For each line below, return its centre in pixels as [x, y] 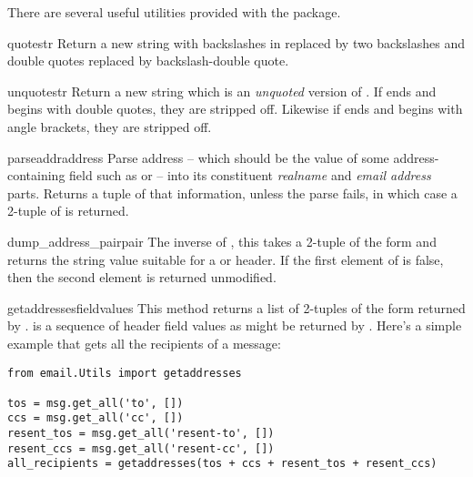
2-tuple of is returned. [68, 211]
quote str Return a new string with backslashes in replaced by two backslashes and [236, 42]
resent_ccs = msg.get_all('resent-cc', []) [141, 448]
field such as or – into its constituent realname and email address [250, 175]
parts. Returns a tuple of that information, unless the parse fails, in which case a [232, 193]
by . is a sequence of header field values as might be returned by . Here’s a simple [235, 325]
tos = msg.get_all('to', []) [96, 403]
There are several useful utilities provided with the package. [174, 12]
